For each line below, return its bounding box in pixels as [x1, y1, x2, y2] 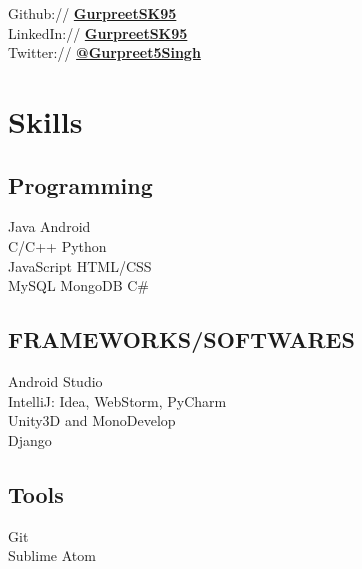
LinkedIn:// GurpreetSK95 [8, 22, 188, 43]
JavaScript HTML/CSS [8, 255, 152, 276]
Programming [8, 169, 153, 200]
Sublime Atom [8, 545, 96, 566]
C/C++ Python [8, 235, 107, 256]
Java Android [8, 216, 91, 237]
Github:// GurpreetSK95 [8, 3, 177, 23]
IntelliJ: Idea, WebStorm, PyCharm [8, 390, 227, 411]
